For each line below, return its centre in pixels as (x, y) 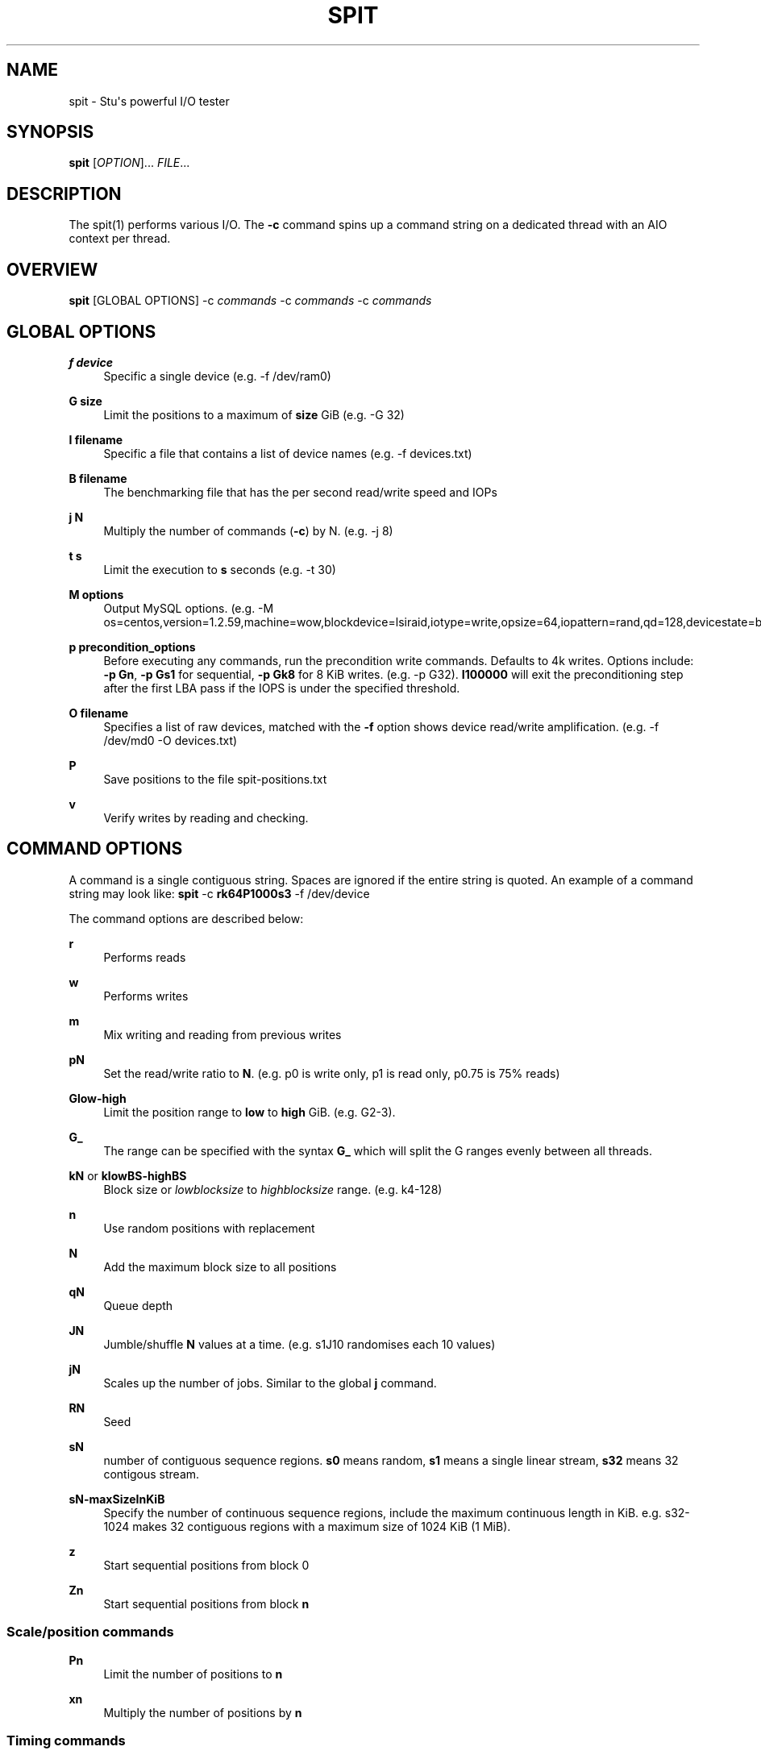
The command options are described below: (186, 918)
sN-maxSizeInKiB (117, 1499)
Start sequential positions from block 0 (206, 1565)
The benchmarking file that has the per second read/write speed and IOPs (300, 492)
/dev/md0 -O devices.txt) (170, 740)
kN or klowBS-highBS (128, 1175)
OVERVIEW (52, 269)
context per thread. (120, 239)
